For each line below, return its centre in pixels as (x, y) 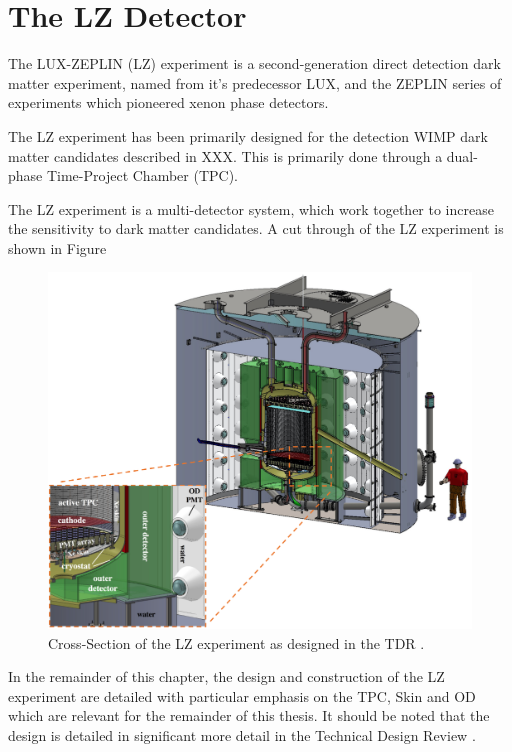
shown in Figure (57, 247)
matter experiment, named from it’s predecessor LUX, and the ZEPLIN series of (255, 82)
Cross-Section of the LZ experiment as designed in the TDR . (236, 642)
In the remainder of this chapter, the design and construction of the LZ (226, 676)
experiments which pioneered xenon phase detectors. (168, 102)
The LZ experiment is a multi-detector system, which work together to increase (251, 208)
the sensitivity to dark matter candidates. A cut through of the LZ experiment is (256, 228)
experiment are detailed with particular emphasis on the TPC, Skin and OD (242, 695)
